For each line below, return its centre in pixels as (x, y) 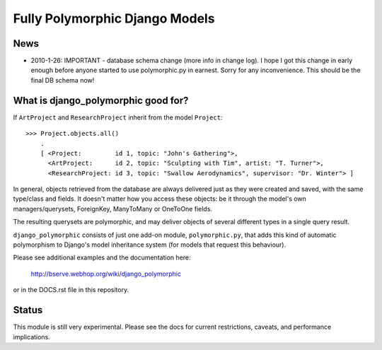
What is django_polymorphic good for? (101, 100)
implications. (32, 337)
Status (28, 310)
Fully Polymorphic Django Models (114, 18)
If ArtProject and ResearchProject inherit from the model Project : (118, 117)
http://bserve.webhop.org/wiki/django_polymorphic (106, 274)
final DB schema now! (63, 80)
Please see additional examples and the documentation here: (102, 257)
